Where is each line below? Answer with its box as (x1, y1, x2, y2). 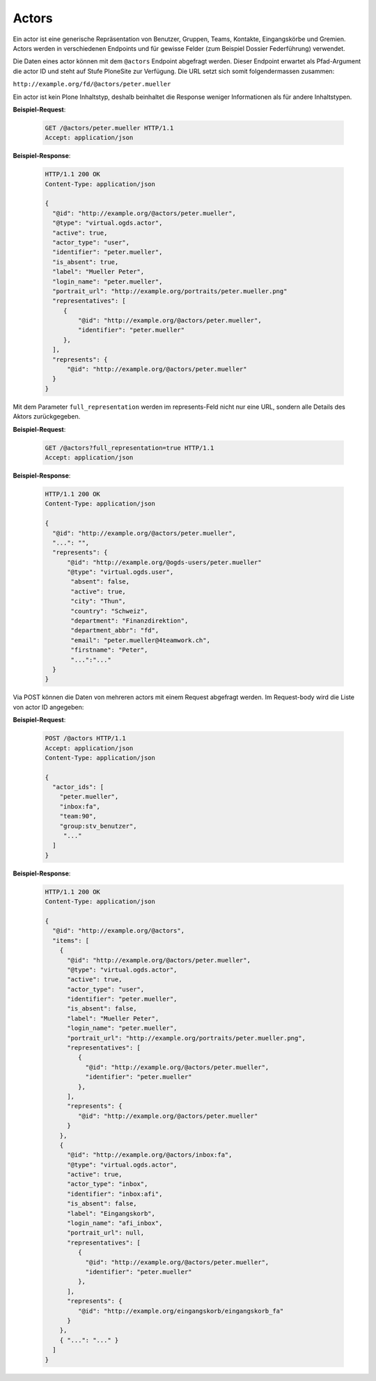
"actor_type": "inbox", (67, 1180, 148, 1188)
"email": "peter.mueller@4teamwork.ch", (70, 636, 210, 644)
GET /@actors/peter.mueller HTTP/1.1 (45, 124, 174, 132)
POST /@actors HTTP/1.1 (45, 735, 127, 742)
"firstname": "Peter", (70, 646, 148, 654)
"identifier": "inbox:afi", (67, 1189, 163, 1198)
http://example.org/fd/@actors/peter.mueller (13, 80, 171, 88)
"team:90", (59, 812, 97, 820)
